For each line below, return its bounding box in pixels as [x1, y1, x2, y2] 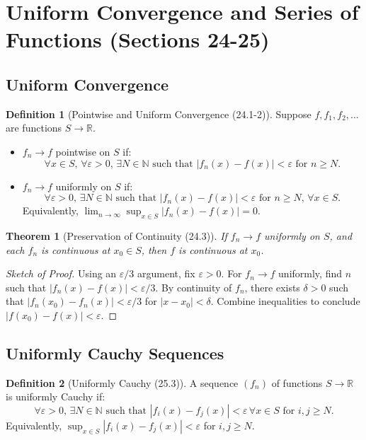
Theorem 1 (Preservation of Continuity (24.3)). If [6, 228, 227, 243]
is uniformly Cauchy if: [6, 389, 105, 404]
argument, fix [137, 266, 195, 281]
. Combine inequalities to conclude [210, 294, 360, 308]
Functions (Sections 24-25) [6, 25, 270, 54]
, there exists [244, 279, 300, 294]
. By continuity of [155, 279, 232, 294]
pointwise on [55, 144, 110, 158]
